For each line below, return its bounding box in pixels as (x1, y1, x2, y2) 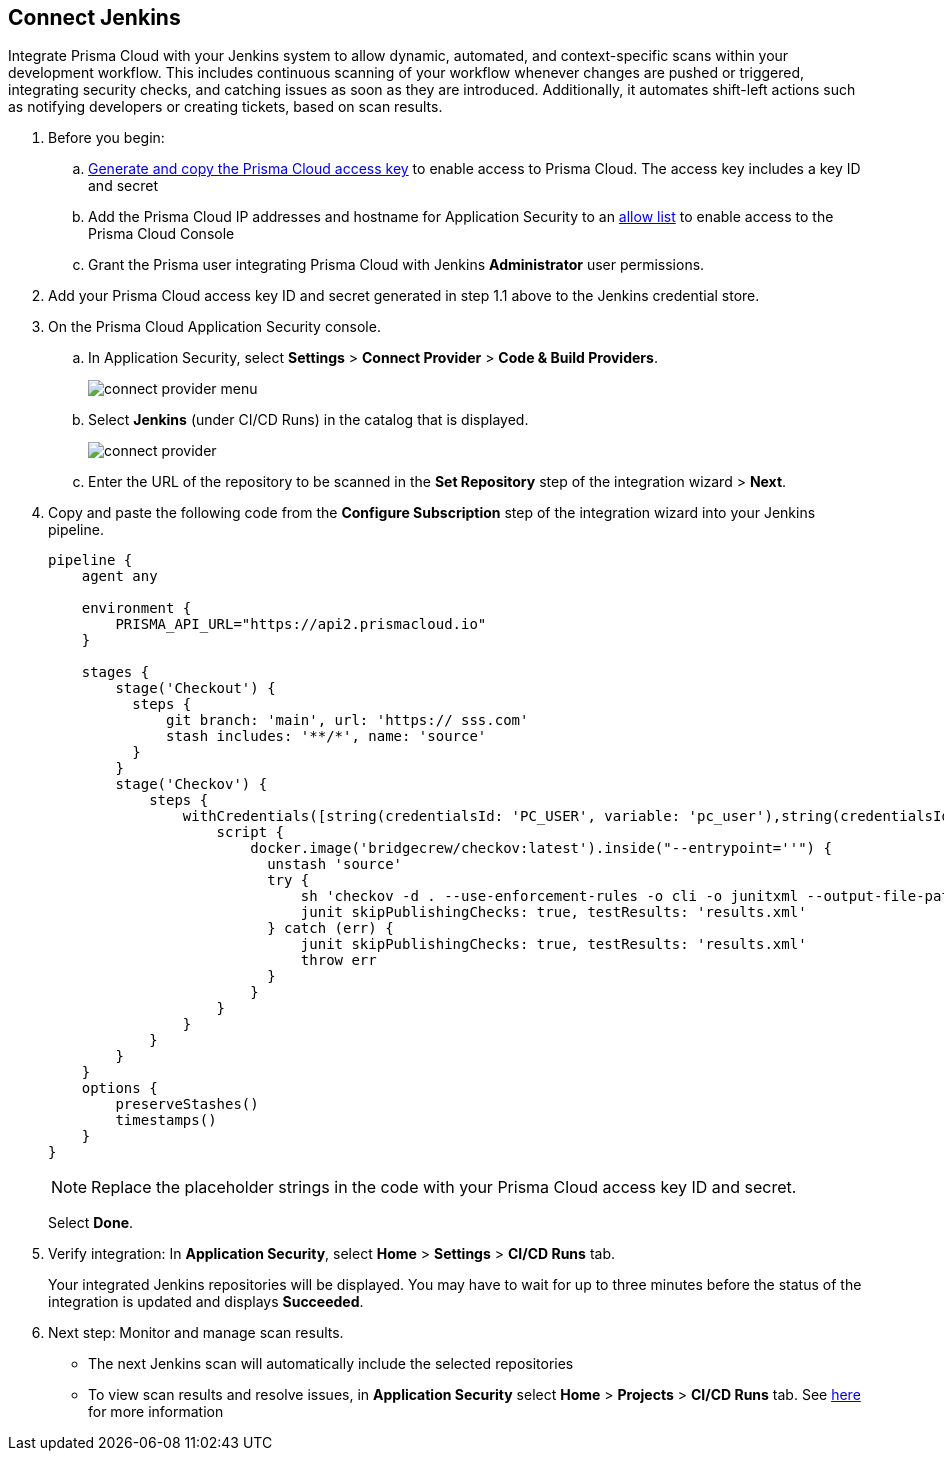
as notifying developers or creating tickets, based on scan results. (8, 98, 443, 116)
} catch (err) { (267, 920, 394, 937)
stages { (81, 664, 150, 681)
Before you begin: (48, 129, 165, 147)
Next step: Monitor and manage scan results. (48, 1324, 344, 1342)
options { (81, 1080, 158, 1097)
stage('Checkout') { (115, 680, 276, 697)
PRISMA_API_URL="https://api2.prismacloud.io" (115, 616, 487, 633)
